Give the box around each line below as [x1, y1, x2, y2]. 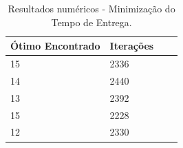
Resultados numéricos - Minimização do [8, 1, 175, 15]
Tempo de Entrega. [51, 14, 132, 29]
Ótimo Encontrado [10, 39, 100, 53]
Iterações [109, 39, 154, 53]
